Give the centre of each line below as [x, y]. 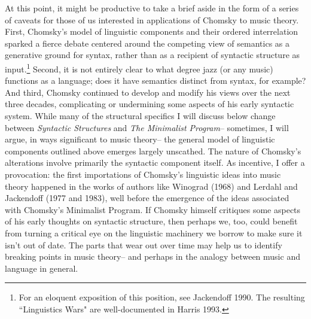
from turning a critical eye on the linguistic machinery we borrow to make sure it [154, 233]
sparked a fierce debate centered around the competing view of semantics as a [147, 43]
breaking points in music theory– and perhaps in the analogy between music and [153, 256]
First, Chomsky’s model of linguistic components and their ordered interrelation [152, 31]
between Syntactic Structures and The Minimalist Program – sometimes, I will [147, 127]
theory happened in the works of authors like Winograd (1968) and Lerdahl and [151, 186]
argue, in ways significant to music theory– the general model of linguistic [140, 139]
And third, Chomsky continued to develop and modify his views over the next [148, 92]
